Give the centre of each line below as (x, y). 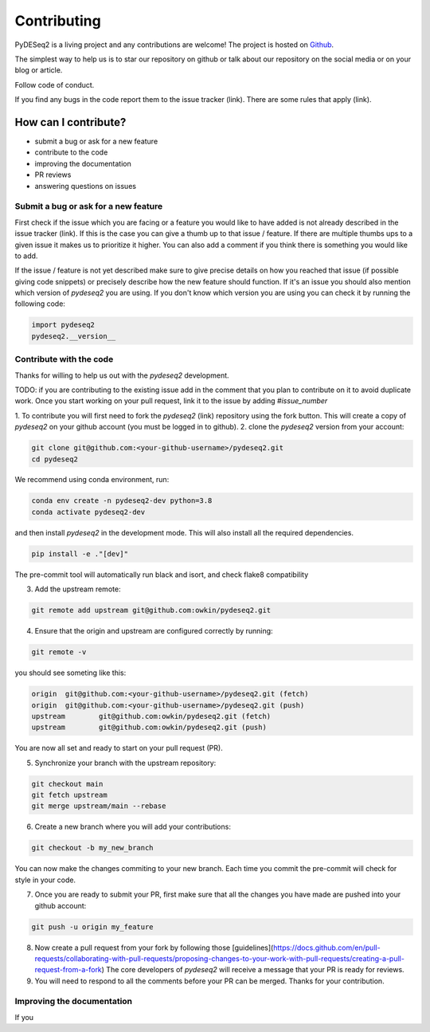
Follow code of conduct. (55, 84)
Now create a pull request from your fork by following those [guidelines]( (154, 948)
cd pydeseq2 (55, 459)
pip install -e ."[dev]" (80, 553)
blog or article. (39, 70)
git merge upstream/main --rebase (99, 806)
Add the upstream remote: (78, 589)
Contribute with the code (64, 359)
